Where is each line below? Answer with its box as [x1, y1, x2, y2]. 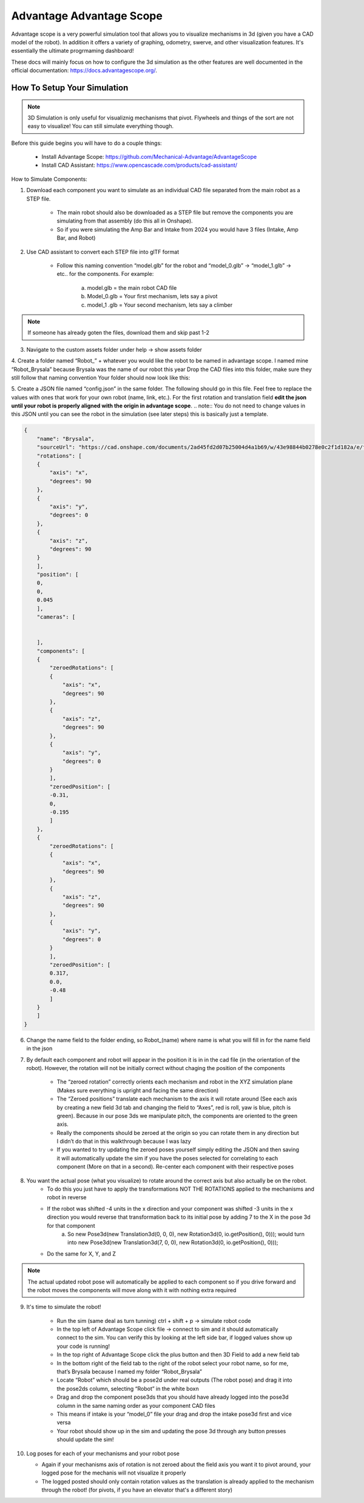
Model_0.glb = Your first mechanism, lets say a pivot [87, 293, 218, 300]
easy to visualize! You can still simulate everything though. [27, 122, 174, 130]
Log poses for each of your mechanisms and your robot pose [26, 1450, 180, 1457]
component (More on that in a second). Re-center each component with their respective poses [56, 1163, 294, 1170]
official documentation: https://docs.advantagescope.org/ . [11, 67, 157, 74]
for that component [47, 1222, 95, 1229]
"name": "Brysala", [36, 435, 95, 442]
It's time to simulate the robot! [26, 1304, 101, 1311]
